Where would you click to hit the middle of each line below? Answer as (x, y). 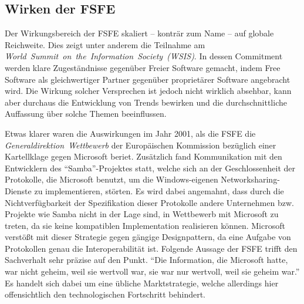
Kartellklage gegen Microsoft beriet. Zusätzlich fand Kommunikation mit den (143, 156)
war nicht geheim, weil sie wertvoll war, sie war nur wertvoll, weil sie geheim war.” (152, 271)
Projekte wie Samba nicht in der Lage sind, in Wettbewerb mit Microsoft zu (142, 214)
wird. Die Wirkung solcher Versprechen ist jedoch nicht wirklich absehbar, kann (148, 91)
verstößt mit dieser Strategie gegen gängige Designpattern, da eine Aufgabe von (148, 237)
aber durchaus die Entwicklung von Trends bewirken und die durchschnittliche (146, 102)
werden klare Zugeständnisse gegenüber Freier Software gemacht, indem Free (143, 67)
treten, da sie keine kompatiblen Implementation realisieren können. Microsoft (145, 225)
